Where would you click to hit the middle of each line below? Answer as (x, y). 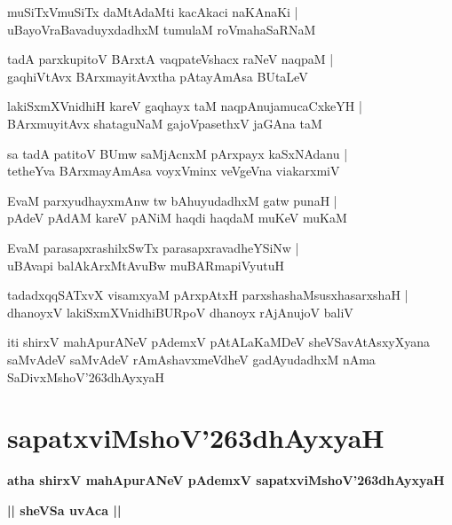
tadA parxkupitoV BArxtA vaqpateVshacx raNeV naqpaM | (170, 59)
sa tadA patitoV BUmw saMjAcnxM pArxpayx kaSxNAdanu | (178, 153)
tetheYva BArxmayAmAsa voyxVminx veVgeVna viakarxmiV (174, 171)
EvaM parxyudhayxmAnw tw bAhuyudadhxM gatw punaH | (172, 200)
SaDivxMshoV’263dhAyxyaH (86, 376)
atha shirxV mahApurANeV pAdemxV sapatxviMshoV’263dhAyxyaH (226, 480)
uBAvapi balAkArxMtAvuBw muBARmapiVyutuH (146, 265)
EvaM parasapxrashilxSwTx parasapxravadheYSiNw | (153, 247)
